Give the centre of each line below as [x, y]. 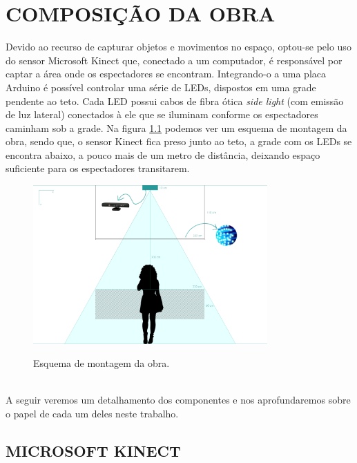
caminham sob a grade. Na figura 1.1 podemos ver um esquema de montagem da [176, 127]
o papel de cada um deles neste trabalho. [92, 413]
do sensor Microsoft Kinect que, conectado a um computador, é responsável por [174, 60]
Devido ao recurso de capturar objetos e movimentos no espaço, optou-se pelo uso [178, 47]
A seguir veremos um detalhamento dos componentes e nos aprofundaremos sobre [178, 400]
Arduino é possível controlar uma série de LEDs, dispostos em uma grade [161, 87]
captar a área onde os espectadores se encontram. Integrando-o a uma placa [166, 74]
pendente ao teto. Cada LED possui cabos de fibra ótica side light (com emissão [175, 101]
